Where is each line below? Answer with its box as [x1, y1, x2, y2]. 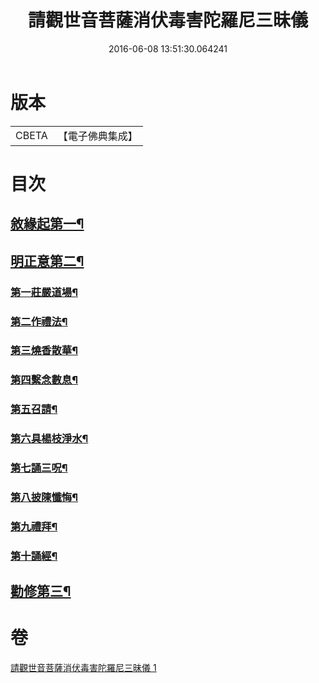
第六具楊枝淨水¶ [10, 432, 89, 446]
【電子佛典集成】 [57, 129, 138, 143]
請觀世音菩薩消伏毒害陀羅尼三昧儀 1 [10, 662, 157, 674]
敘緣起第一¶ [10, 216, 85, 233]
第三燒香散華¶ [10, 344, 78, 358]
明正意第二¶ [10, 252, 85, 270]
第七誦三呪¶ [10, 461, 68, 475]
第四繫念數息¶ [10, 373, 78, 387]
